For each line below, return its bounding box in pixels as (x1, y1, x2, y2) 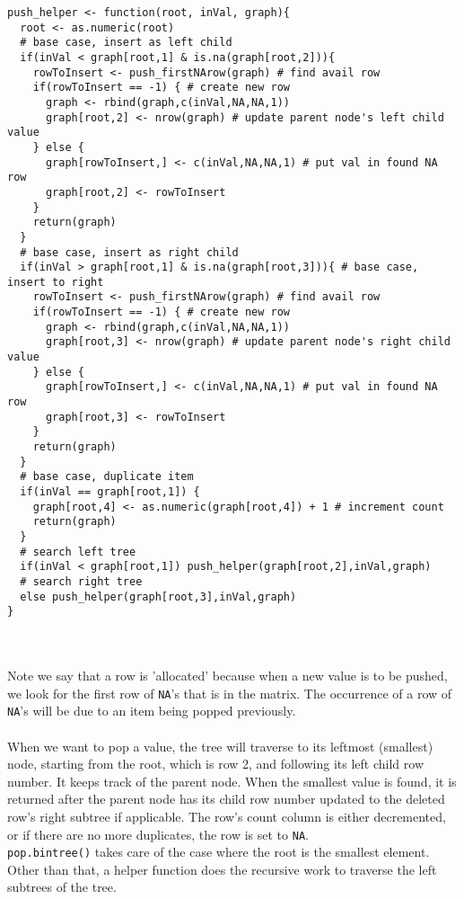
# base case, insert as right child (20, 245, 239, 259)
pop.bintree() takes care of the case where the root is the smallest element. (7, 842, 430, 861)
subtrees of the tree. (7, 877, 117, 896)
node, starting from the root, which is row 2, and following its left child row (7, 754, 425, 773)
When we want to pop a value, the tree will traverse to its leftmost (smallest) (7, 736, 433, 755)
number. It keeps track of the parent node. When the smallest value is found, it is (7, 771, 457, 790)
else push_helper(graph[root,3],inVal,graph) (20, 590, 297, 603)
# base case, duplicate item (20, 470, 194, 484)
